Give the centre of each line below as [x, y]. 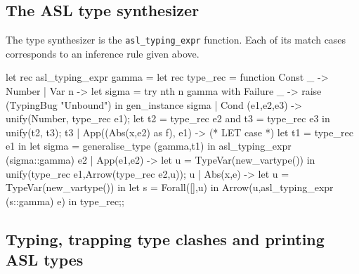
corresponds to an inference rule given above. [103, 53]
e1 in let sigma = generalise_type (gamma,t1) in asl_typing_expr [149, 146]
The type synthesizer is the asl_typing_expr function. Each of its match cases [176, 40]
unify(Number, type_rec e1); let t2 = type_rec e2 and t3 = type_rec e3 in [168, 118]
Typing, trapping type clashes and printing [165, 239]
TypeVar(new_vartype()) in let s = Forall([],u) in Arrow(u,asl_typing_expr [170, 187]
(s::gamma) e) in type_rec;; [65, 201]
